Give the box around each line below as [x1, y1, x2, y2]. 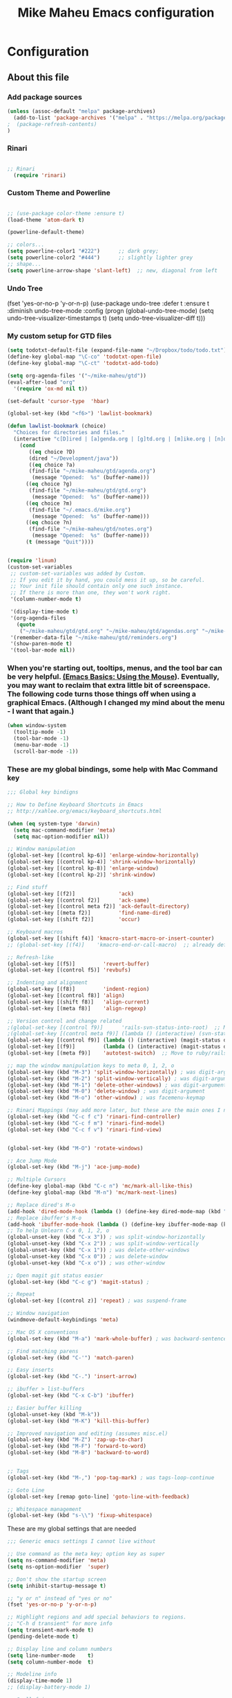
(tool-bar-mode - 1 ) [13, 735, 70, 742]
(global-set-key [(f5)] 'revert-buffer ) [7, 960, 150, 967]
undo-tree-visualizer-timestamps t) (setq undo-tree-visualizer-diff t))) [7, 314, 206, 323]
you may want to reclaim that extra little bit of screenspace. [7, 681, 211, 690]
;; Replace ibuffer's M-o [7, 1214, 81, 1222]
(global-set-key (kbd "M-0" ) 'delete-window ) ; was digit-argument [7, 1088, 206, 1095]
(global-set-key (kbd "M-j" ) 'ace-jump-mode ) [7, 1163, 140, 1171]
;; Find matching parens [7, 1348, 79, 1355]
